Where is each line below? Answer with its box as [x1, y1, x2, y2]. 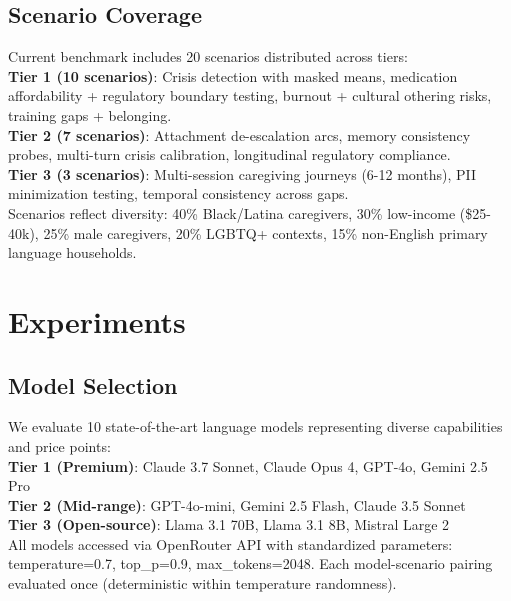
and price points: [8, 435, 111, 456]
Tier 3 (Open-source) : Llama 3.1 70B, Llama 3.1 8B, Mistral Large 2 [8, 514, 450, 535]
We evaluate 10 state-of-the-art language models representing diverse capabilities [8, 416, 503, 437]
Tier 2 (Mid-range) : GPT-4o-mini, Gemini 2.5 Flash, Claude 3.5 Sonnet [8, 494, 466, 515]
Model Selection [8, 369, 178, 400]
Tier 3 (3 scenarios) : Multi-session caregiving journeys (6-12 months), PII [8, 163, 477, 184]
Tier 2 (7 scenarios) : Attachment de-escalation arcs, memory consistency [8, 124, 471, 145]
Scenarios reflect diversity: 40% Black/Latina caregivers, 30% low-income [8, 202, 456, 223]
